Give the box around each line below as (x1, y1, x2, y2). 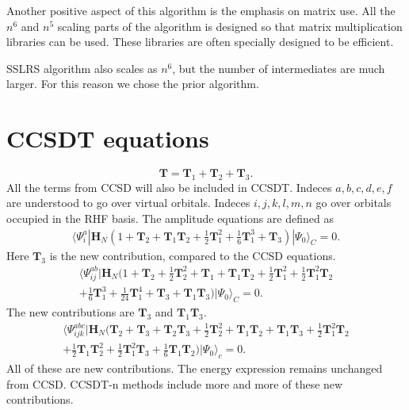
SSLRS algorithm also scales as (6, 59, 158, 76)
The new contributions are (6, 303, 135, 320)
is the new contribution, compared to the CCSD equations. (49, 247, 336, 263)
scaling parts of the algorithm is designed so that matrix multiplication (57, 17, 403, 34)
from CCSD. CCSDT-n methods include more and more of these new (6, 375, 343, 392)
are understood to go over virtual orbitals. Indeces (6, 194, 250, 211)
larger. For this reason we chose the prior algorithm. (6, 75, 259, 92)
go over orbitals (315, 194, 392, 211)
